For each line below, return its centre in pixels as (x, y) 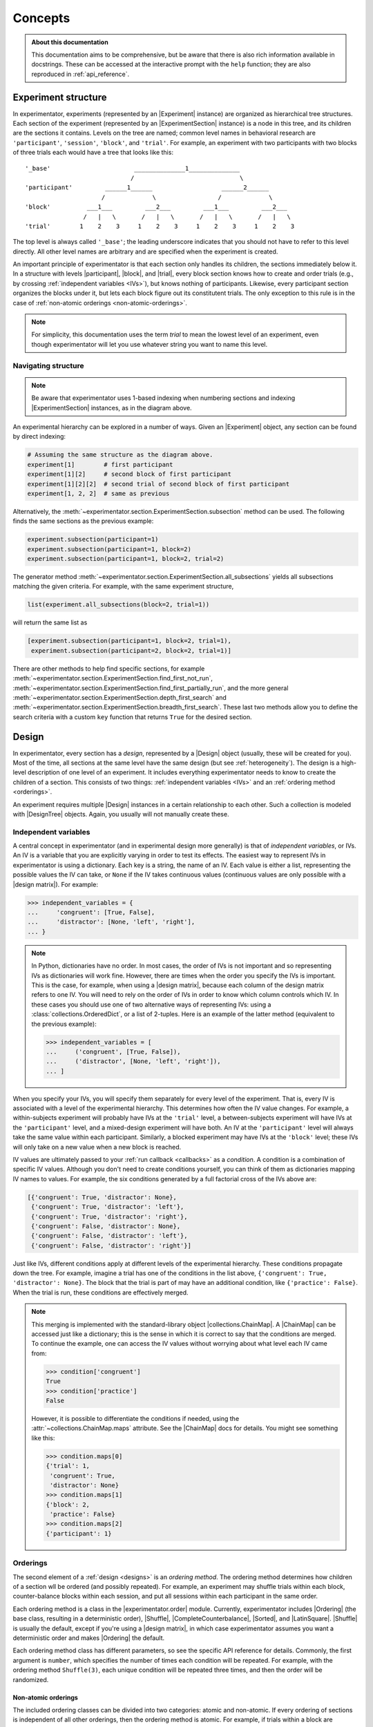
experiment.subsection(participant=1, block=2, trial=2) (126, 559)
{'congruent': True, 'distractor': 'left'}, (108, 1207)
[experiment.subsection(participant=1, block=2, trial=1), (129, 641)
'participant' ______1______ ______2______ (147, 188)
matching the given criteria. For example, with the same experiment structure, (123, 586)
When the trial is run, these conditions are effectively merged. (101, 1292)
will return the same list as (50, 622)
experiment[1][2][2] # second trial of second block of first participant (159, 484)
